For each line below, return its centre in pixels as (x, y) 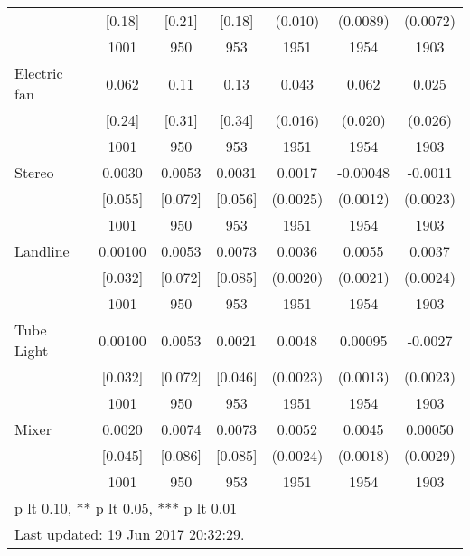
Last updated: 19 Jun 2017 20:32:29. (130, 534)
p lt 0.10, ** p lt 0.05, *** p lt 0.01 (126, 508)
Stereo (34, 172)
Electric (39, 73)
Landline (42, 251)
